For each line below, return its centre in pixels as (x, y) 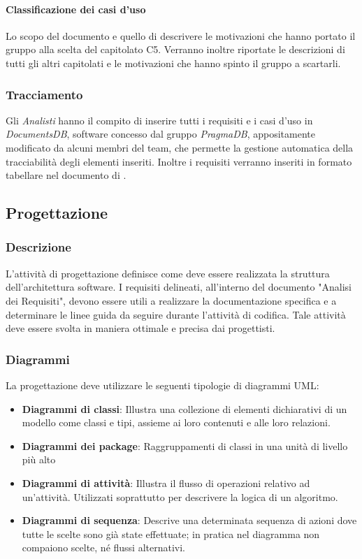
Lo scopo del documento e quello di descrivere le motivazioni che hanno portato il (181, 35)
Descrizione (38, 247)
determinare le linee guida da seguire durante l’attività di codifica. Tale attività (176, 314)
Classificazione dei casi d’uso (76, 9)
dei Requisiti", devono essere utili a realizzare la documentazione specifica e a (171, 300)
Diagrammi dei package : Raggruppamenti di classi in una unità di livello (185, 445)
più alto (39, 459)
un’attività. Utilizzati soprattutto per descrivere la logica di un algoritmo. (180, 496)
